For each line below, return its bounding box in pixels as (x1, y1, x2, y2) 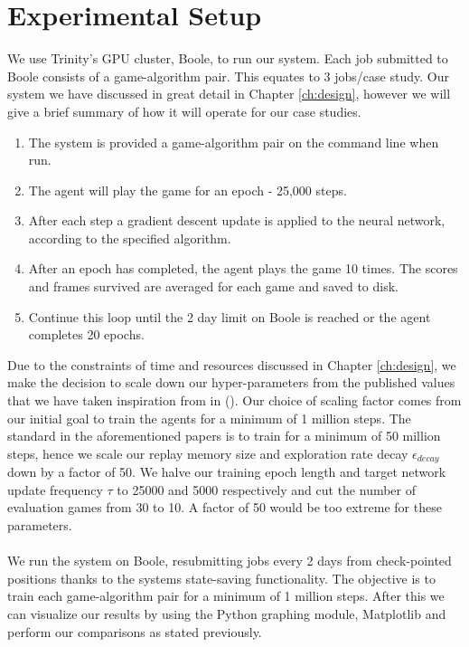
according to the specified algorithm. (28, 228, 231, 247)
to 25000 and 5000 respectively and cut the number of (117, 480, 417, 499)
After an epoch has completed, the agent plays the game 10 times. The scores (28, 259, 458, 278)
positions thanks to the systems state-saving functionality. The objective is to (7, 568, 436, 587)
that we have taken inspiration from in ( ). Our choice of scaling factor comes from (7, 391, 462, 410)
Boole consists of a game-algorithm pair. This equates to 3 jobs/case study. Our (7, 66, 449, 85)
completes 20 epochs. (28, 325, 145, 344)
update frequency (7, 480, 103, 499)
